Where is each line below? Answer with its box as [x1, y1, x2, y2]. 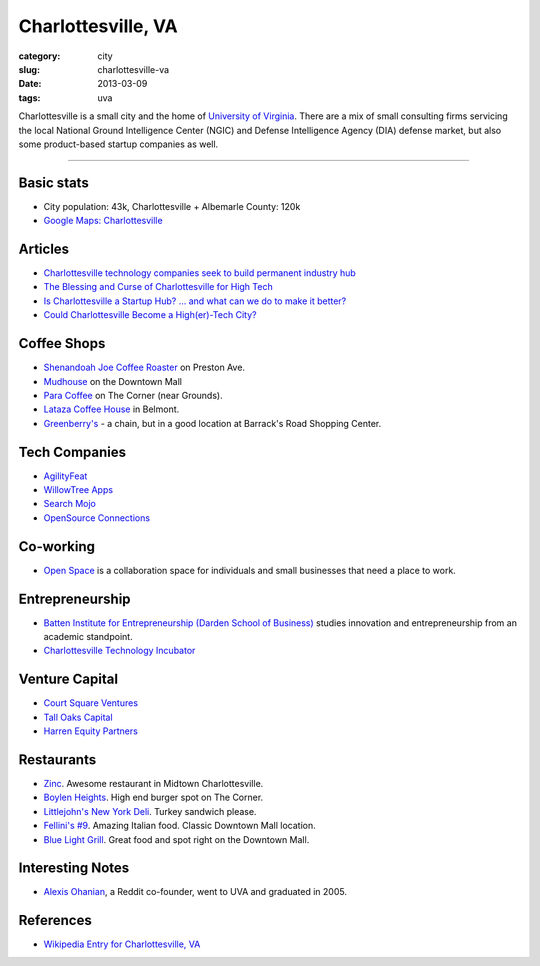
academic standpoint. [43, 631, 134, 643]
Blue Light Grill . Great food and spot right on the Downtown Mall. [43, 833, 310, 845]
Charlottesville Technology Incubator [43, 645, 196, 657]
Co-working [18, 538, 95, 555]
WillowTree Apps [43, 484, 114, 496]
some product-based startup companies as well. [18, 138, 219, 150]
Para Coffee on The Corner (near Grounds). [43, 389, 224, 401]
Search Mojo [43, 498, 97, 510]
